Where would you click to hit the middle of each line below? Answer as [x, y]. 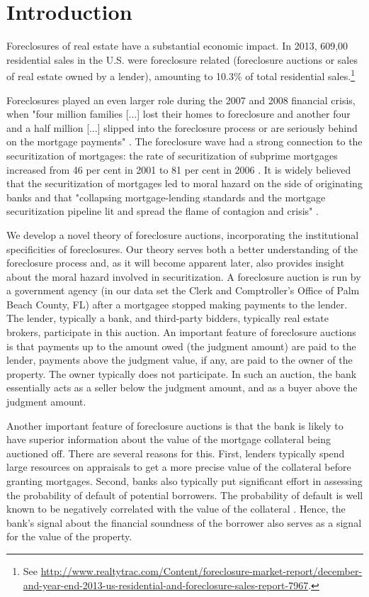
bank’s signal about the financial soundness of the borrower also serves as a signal [184, 522]
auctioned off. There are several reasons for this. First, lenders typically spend [176, 453]
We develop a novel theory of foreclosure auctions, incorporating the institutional [183, 234]
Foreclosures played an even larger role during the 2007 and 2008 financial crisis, [181, 100]
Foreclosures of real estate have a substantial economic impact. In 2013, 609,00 [177, 46]
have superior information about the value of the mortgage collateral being [169, 439]
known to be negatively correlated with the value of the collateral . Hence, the [176, 509]
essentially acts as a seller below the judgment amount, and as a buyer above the [182, 387]
